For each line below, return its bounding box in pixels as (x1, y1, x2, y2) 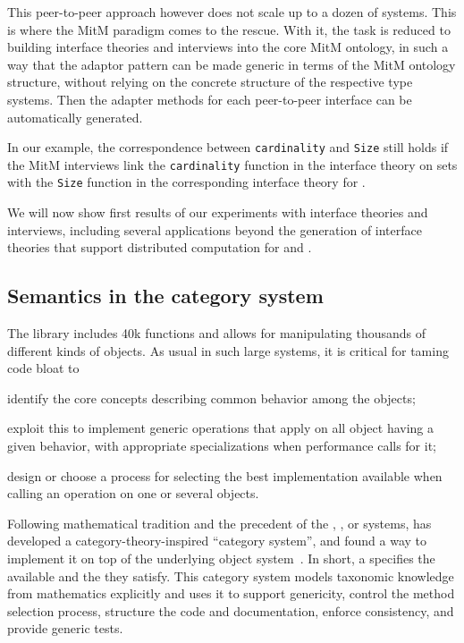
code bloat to (7, 359, 80, 377)
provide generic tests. (7, 619, 123, 638)
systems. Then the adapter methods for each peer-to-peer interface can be (7, 89, 412, 108)
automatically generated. (7, 107, 143, 126)
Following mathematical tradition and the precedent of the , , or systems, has (7, 513, 432, 532)
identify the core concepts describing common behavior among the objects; (7, 388, 416, 407)
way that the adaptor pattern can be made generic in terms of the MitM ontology (7, 55, 456, 73)
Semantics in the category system (7, 282, 324, 309)
